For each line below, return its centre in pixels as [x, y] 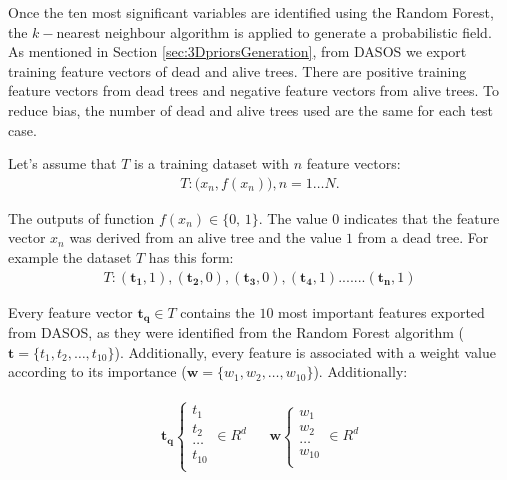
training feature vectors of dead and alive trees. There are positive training [237, 70]
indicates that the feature [421, 217]
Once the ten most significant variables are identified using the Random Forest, [251, 12]
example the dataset [70, 256]
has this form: [191, 256]
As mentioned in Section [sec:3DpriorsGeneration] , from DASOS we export [237, 51]
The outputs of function [81, 217]
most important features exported [381, 311]
